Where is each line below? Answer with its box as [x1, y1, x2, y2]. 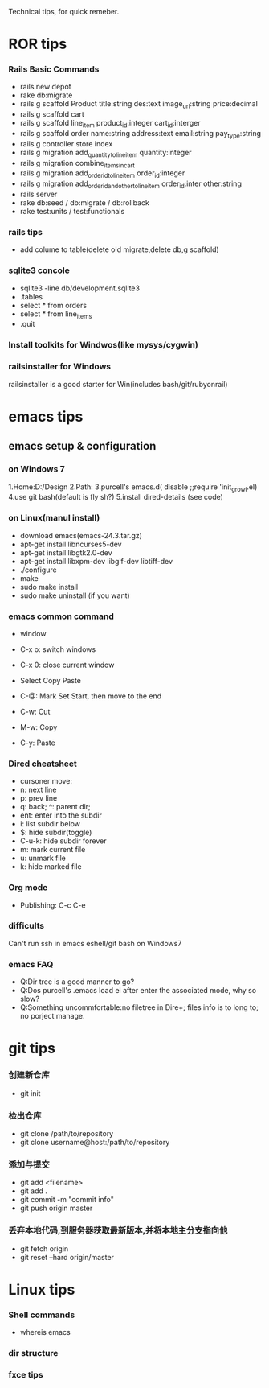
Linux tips [8, 1280, 75, 1299]
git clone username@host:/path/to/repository [19, 1137, 170, 1147]
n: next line [19, 785, 57, 795]
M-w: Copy [19, 722, 58, 731]
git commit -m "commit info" [19, 1195, 115, 1205]
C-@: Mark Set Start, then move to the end [19, 691, 162, 701]
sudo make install [19, 582, 79, 591]
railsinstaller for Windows [8, 361, 111, 373]
